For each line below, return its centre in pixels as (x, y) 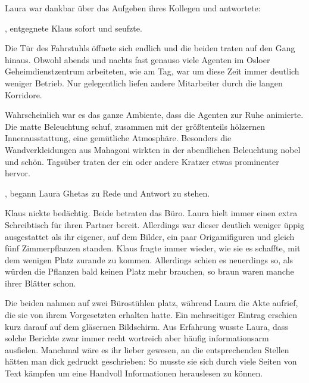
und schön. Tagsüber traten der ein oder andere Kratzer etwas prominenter (142, 161)
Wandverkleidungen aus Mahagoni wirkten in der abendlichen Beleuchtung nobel (153, 149)
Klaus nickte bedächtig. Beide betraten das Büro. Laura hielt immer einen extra (151, 213)
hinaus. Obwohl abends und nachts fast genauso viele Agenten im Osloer (138, 59)
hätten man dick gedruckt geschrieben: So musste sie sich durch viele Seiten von (151, 361)
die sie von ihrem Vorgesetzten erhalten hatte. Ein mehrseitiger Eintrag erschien (151, 315)
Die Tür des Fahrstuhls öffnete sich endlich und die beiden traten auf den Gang (150, 48)
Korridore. (24, 94)
